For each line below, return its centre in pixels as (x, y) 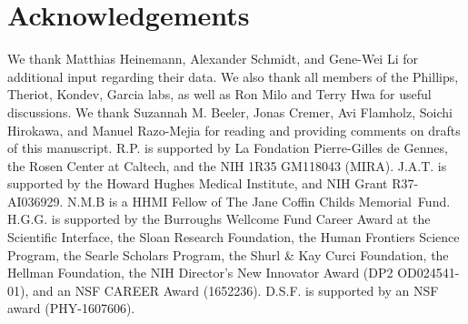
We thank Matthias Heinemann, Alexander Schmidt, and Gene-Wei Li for (213, 59)
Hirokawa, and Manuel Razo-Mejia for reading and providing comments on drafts (234, 130)
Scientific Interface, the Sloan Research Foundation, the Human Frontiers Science (234, 237)
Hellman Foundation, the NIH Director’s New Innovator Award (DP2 (200, 273)
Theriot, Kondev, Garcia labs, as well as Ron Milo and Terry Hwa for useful (219, 94)
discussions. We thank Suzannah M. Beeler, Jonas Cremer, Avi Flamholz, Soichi (230, 111)
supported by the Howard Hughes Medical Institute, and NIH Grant (198, 183)
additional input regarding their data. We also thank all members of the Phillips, (233, 76)
